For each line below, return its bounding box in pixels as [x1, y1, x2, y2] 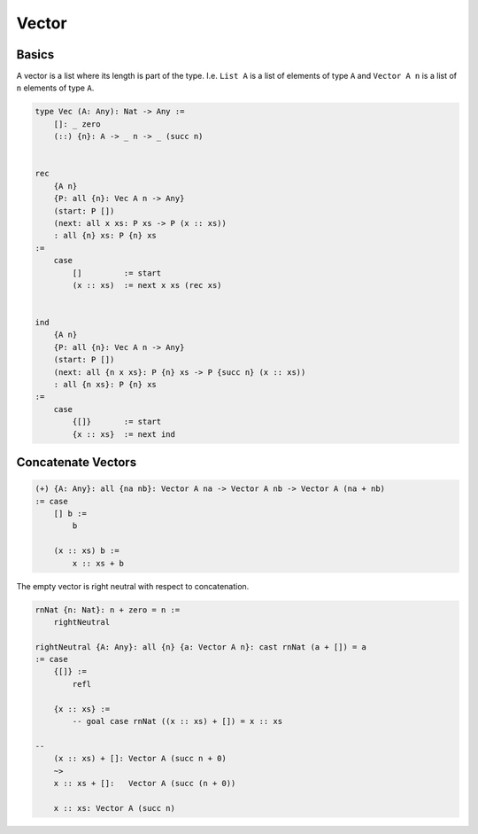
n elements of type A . [16, 82, 95, 93]
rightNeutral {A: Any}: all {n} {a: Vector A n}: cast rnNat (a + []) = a [35, 642, 367, 651]
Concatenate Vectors [16, 455, 137, 470]
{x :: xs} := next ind [72, 429, 176, 439]
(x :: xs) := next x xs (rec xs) [72, 280, 222, 290]
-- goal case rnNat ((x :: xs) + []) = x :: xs [72, 716, 283, 727]
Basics [16, 47, 55, 62]
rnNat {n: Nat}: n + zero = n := [35, 604, 181, 615]
